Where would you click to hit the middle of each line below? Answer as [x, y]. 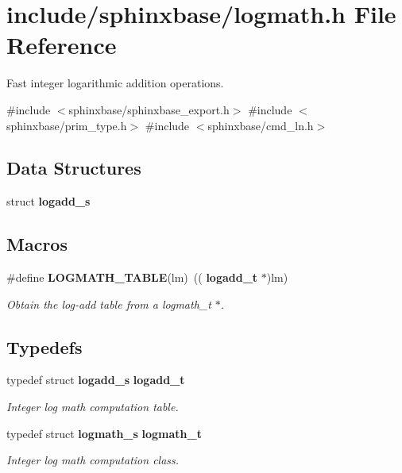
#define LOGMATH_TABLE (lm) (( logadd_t [132, 277]
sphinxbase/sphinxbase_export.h [149, 109]
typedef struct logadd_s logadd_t [96, 380]
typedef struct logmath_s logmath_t [104, 433]
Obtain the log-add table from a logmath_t [109, 304]
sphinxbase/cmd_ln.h [261, 125]
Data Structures [74, 168]
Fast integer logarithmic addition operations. [115, 83]
